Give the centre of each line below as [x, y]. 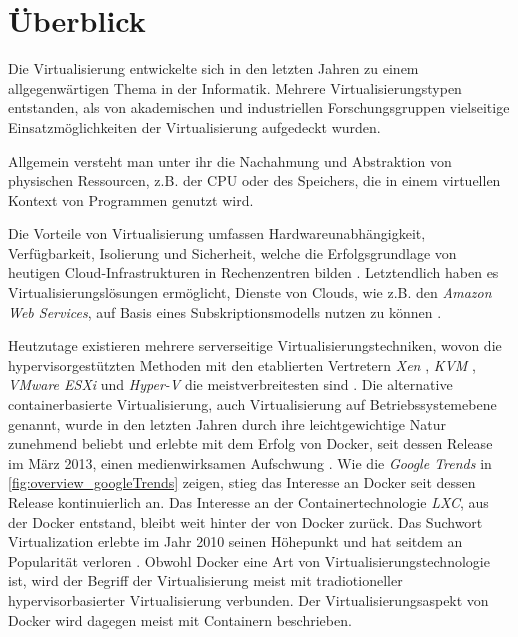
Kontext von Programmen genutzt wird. [131, 199]
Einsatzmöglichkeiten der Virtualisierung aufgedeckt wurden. [194, 126]
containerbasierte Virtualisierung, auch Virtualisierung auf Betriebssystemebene [252, 404]
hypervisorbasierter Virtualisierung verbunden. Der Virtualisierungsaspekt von [248, 599]
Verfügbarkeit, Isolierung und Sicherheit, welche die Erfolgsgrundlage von [232, 252]
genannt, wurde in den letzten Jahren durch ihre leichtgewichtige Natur [227, 423]
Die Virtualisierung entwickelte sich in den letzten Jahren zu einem [213, 68]
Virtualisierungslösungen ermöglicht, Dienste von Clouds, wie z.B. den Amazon [250, 292]
